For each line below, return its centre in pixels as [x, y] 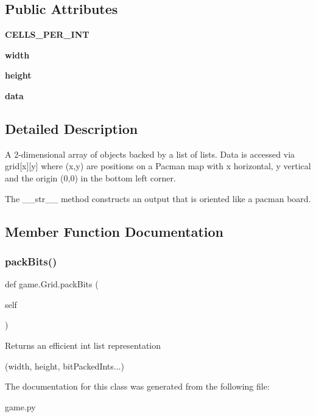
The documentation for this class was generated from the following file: [137, 386]
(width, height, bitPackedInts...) [65, 366]
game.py [20, 406]
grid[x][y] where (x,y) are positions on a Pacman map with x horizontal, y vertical [158, 166]
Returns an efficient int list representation [83, 345]
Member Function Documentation [114, 231]
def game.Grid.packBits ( [52, 284]
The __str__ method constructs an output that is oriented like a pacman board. [158, 198]
